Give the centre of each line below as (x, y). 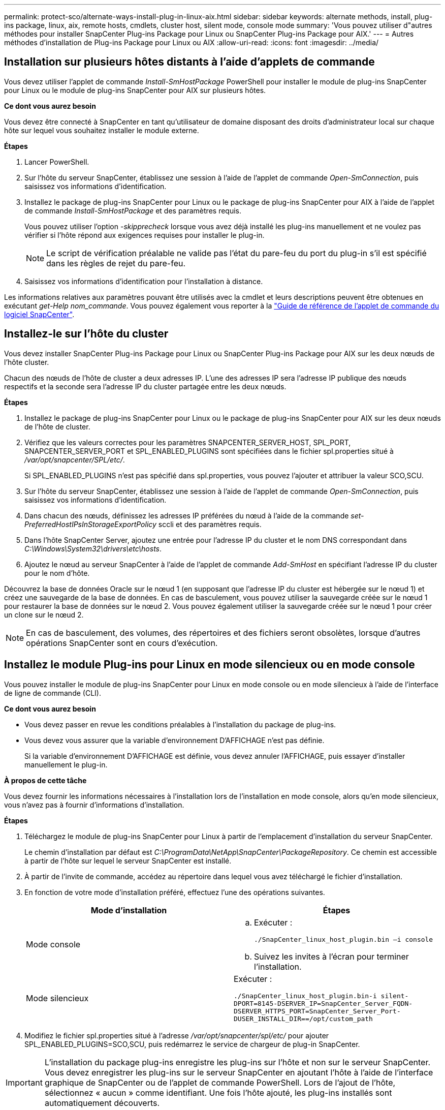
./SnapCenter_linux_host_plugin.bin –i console (344, 939)
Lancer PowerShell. (57, 162)
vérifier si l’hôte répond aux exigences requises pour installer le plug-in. (145, 235)
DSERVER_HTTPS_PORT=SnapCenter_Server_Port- (317, 1011)
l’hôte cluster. (27, 362)
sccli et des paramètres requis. (210, 524)
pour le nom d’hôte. (57, 573)
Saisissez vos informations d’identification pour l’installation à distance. (144, 281)
